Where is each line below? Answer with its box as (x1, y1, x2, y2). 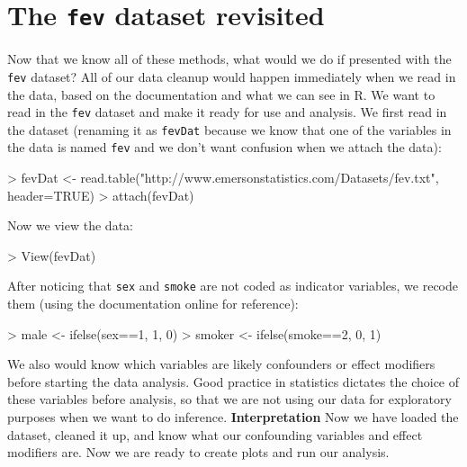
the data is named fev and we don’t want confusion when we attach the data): (7, 138, 442, 157)
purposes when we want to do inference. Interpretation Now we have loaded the (7, 408, 459, 427)
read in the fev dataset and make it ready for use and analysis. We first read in (7, 103, 447, 121)
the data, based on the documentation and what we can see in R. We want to (7, 85, 436, 103)
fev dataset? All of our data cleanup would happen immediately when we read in (7, 67, 456, 85)
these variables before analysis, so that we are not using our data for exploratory (7, 390, 452, 409)
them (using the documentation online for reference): (7, 294, 299, 313)
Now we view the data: (7, 216, 133, 235)
